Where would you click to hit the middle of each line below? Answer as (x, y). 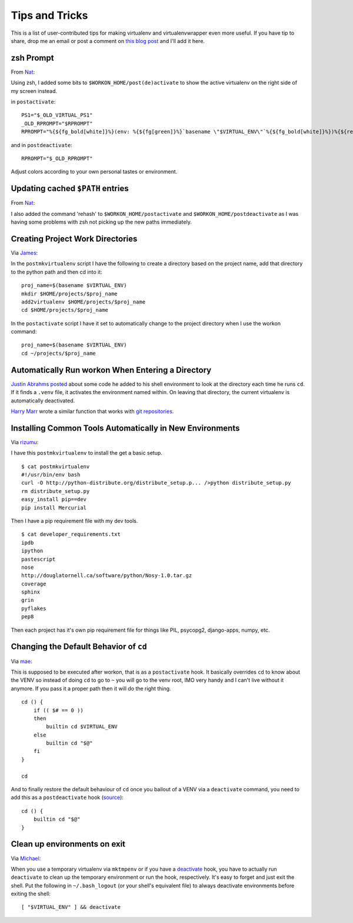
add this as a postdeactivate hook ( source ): (67, 798)
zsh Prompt (32, 58)
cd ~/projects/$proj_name (59, 353)
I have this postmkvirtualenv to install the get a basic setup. (87, 453)
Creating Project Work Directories (74, 239)
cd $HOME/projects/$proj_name (65, 310)
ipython (32, 551)
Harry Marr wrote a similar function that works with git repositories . (92, 411)
